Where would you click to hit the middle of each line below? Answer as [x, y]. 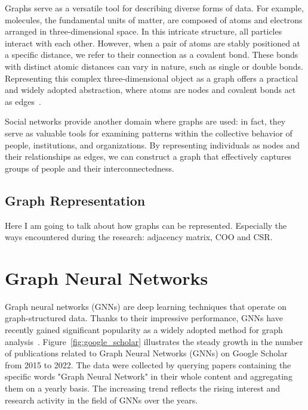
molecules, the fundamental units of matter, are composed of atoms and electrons [154, 19]
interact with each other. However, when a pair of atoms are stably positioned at [153, 43]
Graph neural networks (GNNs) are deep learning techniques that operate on [146, 306]
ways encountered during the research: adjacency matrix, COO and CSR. [139, 237]
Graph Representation [75, 200]
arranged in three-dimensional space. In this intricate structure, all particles [144, 31]
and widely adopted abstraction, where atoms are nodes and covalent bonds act [150, 90]
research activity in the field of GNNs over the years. [101, 400]
